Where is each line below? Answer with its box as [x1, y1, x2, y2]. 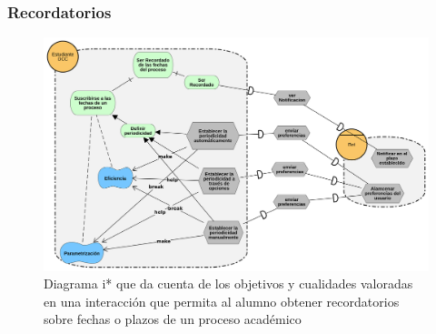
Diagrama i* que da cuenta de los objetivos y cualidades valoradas [44, 274, 413, 293]
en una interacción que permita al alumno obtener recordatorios [44, 291, 400, 310]
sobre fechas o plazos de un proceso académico [44, 309, 302, 329]
